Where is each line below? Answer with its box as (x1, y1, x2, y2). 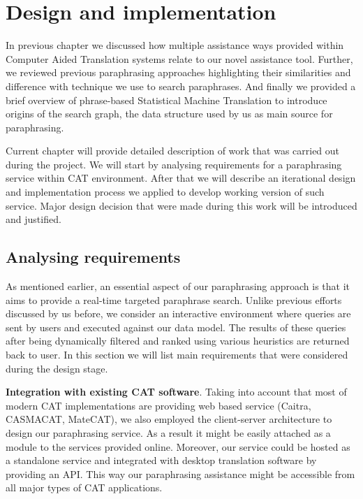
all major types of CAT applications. (6, 480, 163, 495)
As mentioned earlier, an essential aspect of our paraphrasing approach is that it (6, 279, 350, 294)
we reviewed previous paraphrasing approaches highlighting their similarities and (6, 65, 351, 80)
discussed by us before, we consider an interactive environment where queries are (6, 306, 351, 321)
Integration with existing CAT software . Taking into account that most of (6, 384, 347, 399)
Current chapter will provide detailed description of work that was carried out (6, 143, 340, 158)
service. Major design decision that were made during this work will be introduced (6, 198, 357, 212)
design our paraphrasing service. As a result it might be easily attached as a (6, 425, 331, 440)
